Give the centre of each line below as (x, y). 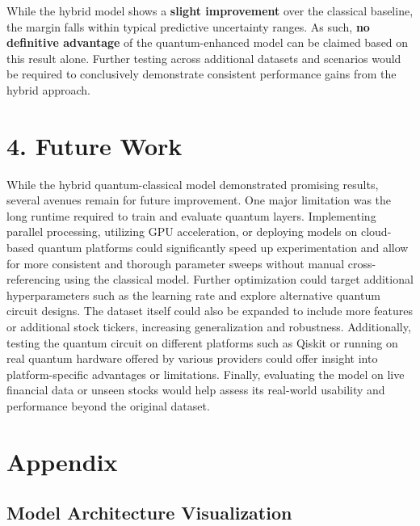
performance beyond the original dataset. (108, 406)
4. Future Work (94, 145)
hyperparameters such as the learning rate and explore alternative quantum (193, 295)
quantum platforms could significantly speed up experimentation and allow (223, 248)
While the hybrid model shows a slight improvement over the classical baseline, (210, 11)
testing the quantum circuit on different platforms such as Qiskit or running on (202, 342)
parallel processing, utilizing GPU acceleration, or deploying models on (182, 231)
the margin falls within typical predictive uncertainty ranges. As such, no (188, 26)
